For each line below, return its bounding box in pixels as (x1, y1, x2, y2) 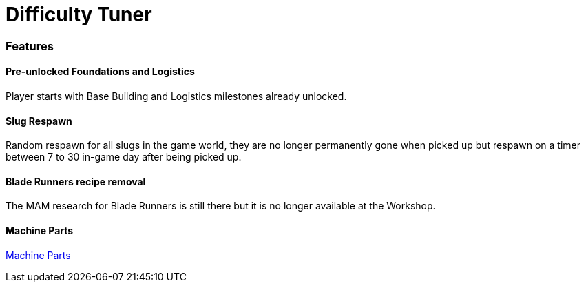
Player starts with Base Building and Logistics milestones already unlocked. (6, 90, 347, 102)
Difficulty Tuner (6, 3, 152, 26)
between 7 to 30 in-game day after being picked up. (6, 151, 242, 163)
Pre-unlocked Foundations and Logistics (6, 65, 195, 78)
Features (6, 39, 54, 53)
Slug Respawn (6, 114, 72, 127)
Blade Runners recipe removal (6, 175, 146, 187)
